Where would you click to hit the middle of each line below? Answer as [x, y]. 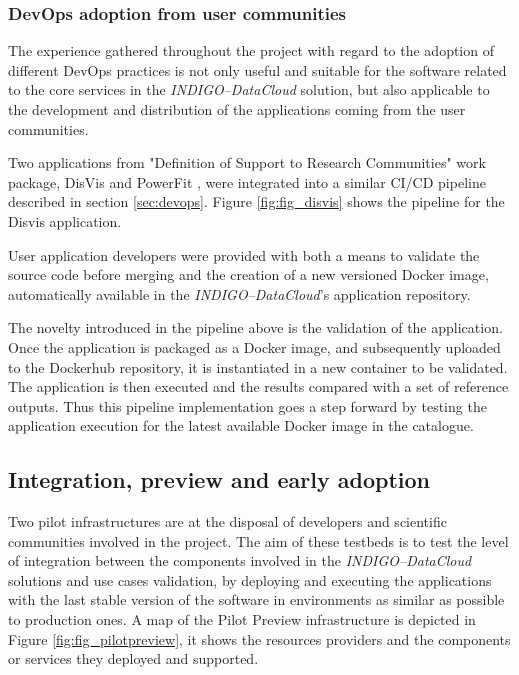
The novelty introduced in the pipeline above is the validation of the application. [255, 327]
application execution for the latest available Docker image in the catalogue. [241, 425]
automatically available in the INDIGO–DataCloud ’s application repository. [239, 293]
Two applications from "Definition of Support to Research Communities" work [247, 162]
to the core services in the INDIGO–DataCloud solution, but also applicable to [249, 89]
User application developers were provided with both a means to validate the [244, 254]
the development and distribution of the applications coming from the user [237, 109]
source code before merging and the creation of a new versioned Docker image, [248, 274]
